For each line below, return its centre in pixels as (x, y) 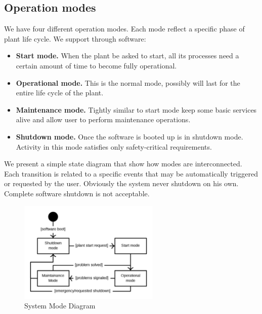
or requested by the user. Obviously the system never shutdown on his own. (121, 183)
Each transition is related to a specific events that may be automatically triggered (131, 173)
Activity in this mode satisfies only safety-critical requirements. (114, 146)
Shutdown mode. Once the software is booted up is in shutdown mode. (129, 136)
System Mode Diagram (60, 306)
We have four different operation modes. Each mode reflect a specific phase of (124, 29)
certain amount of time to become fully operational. (96, 65)
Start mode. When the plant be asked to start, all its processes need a (127, 56)
